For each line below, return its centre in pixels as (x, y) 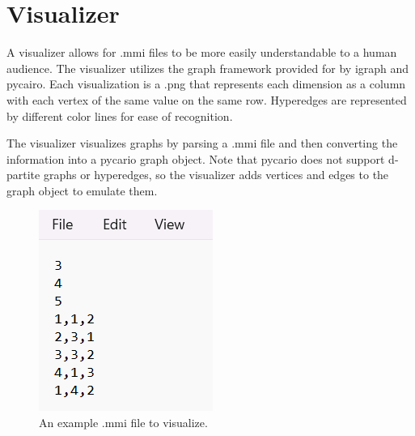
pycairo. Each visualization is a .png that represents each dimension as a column (206, 84)
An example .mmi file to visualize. (123, 423)
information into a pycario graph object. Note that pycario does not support (196, 158)
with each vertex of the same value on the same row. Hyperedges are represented (207, 99)
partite (23, 175)
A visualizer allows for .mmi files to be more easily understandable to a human (202, 52)
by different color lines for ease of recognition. (120, 115)
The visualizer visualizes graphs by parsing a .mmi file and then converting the (202, 143)
